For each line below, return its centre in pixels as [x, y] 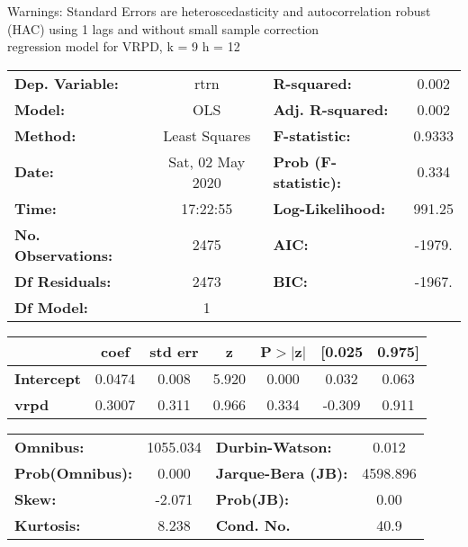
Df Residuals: [63, 281]
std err [174, 351]
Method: [45, 135]
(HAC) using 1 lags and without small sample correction [163, 28]
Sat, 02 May [207, 161]
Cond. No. [253, 525]
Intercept [48, 378]
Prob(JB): [252, 498]
